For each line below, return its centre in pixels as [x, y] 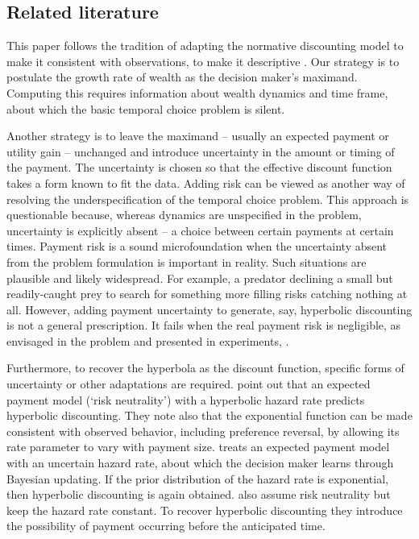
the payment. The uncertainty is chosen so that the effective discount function [199, 167]
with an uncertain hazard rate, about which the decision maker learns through [200, 463]
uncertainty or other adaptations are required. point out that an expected [189, 384]
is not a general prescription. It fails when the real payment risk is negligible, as [204, 325]
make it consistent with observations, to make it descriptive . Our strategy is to [203, 61]
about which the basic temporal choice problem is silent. [146, 108]
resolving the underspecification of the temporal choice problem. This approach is [208, 199]
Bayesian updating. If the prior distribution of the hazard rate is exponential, [197, 478]
